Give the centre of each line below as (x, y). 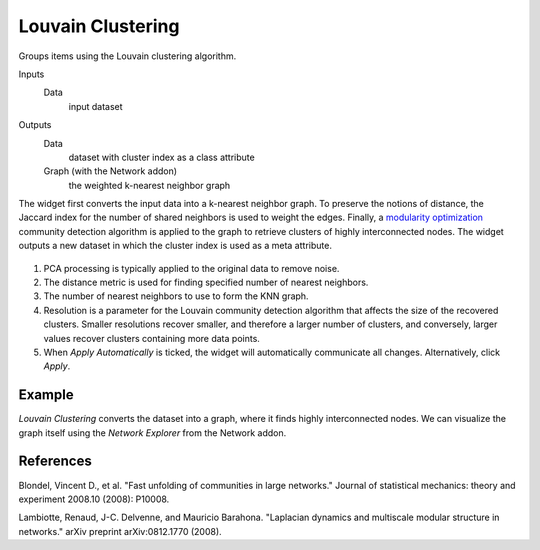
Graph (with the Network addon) (110, 171)
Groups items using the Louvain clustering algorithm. (127, 56)
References (55, 461)
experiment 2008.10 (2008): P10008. (94, 499)
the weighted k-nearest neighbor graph (149, 185)
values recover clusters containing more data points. (151, 338)
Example (46, 395)
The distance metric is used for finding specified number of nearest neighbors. (206, 282)
